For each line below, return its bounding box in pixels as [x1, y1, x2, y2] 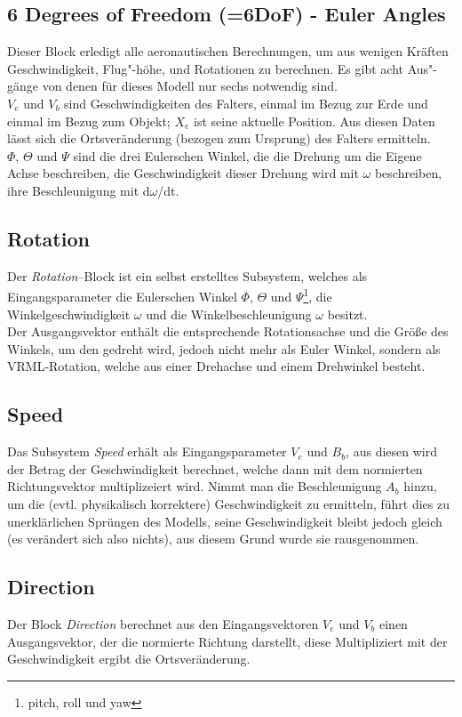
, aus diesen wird [346, 442, 437, 461]
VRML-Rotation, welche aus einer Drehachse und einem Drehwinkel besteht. [7, 357, 426, 375]
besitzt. [327, 304, 368, 323]
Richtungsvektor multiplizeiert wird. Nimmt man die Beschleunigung [7, 477, 382, 495]
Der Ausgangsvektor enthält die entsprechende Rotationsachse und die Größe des [7, 322, 449, 341]
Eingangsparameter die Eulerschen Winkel [7, 287, 237, 305]
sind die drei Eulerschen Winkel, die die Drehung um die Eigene [73, 146, 422, 165]
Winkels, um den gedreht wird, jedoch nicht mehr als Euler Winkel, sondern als [7, 339, 441, 358]
